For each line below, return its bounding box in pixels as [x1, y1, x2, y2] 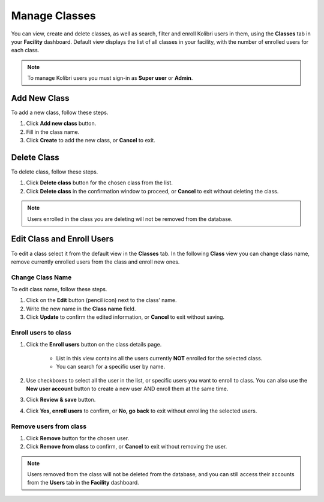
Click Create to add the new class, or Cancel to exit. [26, 137, 155, 144]
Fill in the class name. [26, 128, 80, 135]
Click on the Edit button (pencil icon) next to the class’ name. [26, 297, 177, 304]
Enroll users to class [11, 328, 71, 337]
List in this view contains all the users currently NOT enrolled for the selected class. [56, 354, 263, 361]
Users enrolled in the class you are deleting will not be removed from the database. [27, 215, 233, 222]
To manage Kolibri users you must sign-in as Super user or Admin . [27, 74, 193, 82]
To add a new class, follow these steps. [11, 109, 109, 116]
